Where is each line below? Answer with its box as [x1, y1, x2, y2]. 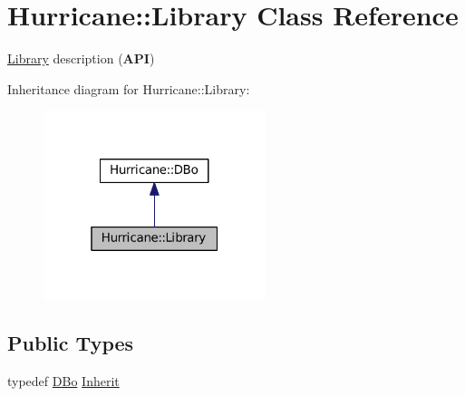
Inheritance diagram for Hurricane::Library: [7, 79, 250, 98]
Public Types [7, 328, 134, 356]
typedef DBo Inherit [7, 371, 120, 390]
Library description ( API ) [7, 49, 155, 68]
